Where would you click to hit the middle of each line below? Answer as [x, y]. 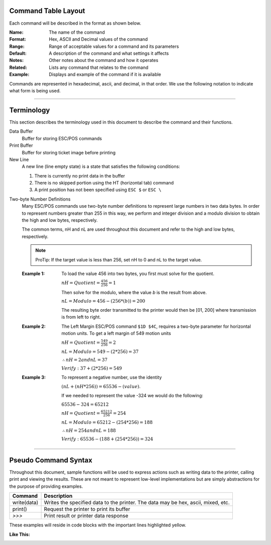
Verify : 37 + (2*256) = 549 [92, 368]
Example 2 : [34, 326]
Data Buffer [21, 131]
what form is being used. [35, 91]
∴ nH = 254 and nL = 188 [89, 431]
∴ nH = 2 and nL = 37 [85, 360]
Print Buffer [21, 145]
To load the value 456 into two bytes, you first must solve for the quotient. [138, 274]
